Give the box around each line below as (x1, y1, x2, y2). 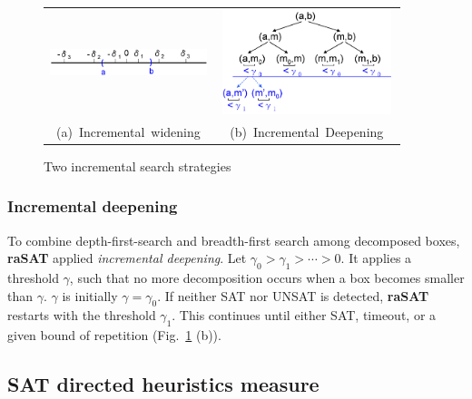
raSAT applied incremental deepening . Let (7, 248, 247, 268)
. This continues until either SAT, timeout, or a (172, 306, 437, 325)
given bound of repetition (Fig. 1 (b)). (7, 326, 221, 345)
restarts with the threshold (7, 306, 156, 325)
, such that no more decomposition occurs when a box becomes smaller (69, 268, 465, 287)
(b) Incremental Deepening (230, 122, 384, 141)
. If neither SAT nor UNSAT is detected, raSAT (157, 286, 429, 305)
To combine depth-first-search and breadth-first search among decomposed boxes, (7, 230, 460, 249)
